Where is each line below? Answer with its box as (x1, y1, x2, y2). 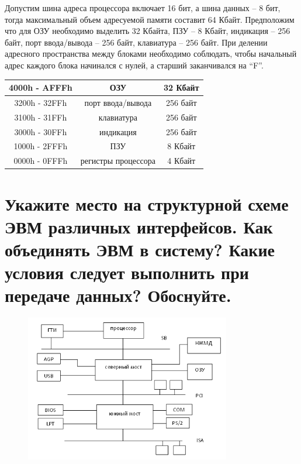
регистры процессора (80, 154, 155, 167)
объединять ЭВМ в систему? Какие (5, 237, 275, 261)
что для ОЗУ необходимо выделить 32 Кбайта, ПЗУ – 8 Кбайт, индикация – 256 (5, 25, 290, 37)
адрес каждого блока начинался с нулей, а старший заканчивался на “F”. (5, 59, 264, 71)
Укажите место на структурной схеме (5, 191, 289, 215)
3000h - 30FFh (14, 125, 67, 138)
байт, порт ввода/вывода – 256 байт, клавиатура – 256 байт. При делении (5, 36, 268, 48)
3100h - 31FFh (14, 111, 67, 123)
